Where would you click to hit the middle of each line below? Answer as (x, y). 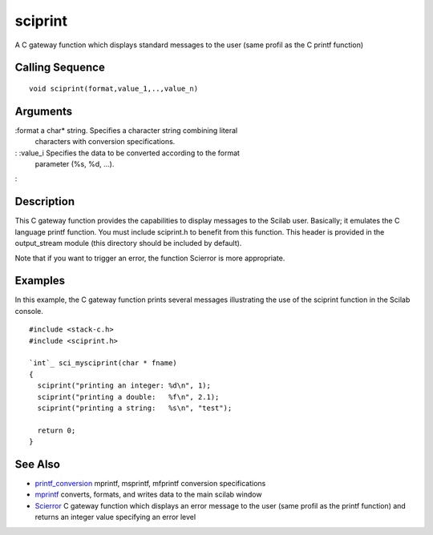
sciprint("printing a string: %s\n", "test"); (135, 408)
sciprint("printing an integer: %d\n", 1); (124, 386)
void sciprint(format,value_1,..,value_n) (114, 88)
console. (29, 311)
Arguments (44, 111)
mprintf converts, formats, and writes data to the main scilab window (148, 495)
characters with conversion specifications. (105, 142)
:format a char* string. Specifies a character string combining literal (126, 130)
